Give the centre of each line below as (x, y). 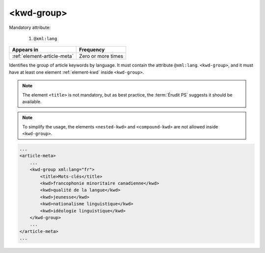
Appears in (25, 50)
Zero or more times (101, 56)
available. (32, 101)
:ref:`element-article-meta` (43, 56)
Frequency (92, 50)
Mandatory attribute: (30, 27)
